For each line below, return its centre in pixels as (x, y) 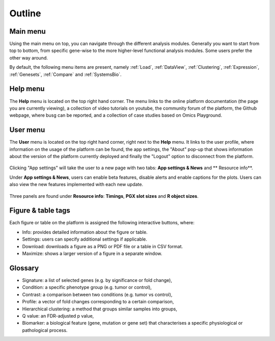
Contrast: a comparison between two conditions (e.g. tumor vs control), (97, 294)
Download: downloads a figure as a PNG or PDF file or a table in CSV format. (103, 246)
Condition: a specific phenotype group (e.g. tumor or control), (87, 287)
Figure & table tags (40, 211)
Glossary (24, 268)
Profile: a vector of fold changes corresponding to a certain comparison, (98, 302)
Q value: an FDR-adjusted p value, (58, 316)
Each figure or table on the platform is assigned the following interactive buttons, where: (102, 223)
